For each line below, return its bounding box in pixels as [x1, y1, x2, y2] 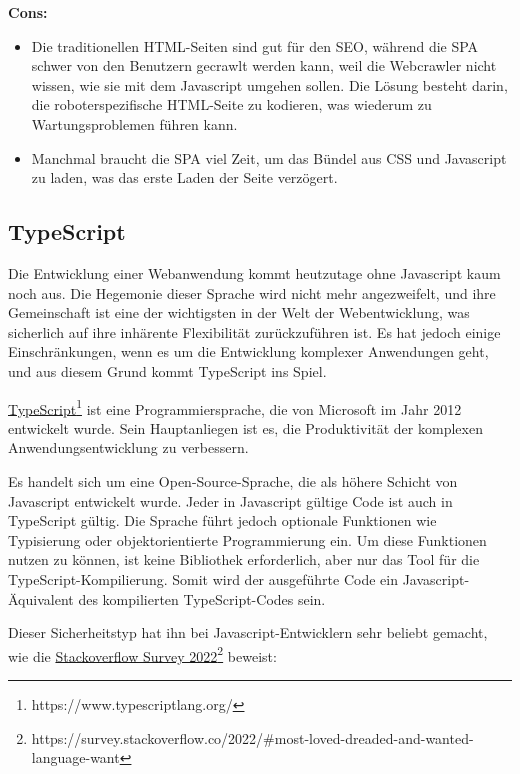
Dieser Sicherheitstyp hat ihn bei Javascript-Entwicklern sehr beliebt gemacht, [8, 622, 488, 643]
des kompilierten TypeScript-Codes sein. [78, 588, 326, 609]
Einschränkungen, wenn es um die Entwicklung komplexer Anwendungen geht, [8, 341, 489, 362]
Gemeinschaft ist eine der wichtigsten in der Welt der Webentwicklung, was [8, 302, 470, 323]
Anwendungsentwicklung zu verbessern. [8, 437, 249, 458]
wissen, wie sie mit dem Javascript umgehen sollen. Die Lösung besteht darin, [31, 74, 508, 95]
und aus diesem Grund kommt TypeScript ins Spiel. [8, 360, 327, 381]
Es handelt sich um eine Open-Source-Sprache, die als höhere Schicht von [8, 470, 458, 491]
